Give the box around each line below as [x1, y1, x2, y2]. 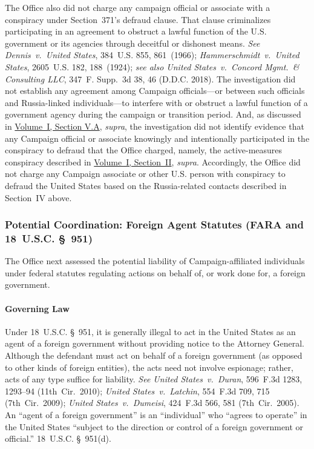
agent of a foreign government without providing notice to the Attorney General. [5, 337, 304, 350]
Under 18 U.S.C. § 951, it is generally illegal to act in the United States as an [5, 325, 296, 338]
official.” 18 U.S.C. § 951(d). [5, 432, 111, 445]
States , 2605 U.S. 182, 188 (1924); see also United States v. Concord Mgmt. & [5, 60, 299, 73]
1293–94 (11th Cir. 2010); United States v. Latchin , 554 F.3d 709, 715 [5, 384, 270, 397]
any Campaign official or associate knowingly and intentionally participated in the [5, 131, 310, 144]
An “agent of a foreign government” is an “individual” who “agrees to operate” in [5, 408, 307, 421]
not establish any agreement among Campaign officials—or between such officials [5, 84, 305, 97]
